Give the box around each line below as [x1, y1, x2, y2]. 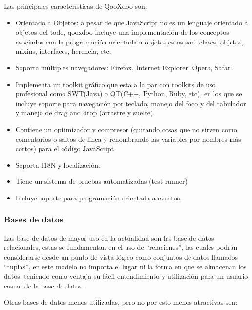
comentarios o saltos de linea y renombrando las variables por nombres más [15, 133, 241, 144]
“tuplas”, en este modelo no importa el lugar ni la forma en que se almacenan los [4, 261, 247, 271]
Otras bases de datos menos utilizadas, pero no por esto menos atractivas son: [4, 297, 238, 307]
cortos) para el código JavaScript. [15, 143, 116, 154]
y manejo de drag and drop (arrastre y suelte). [15, 108, 155, 118]
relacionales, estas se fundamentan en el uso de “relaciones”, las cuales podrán [4, 242, 238, 252]
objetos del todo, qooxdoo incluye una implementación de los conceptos [15, 27, 229, 37]
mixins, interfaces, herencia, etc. [15, 46, 111, 56]
